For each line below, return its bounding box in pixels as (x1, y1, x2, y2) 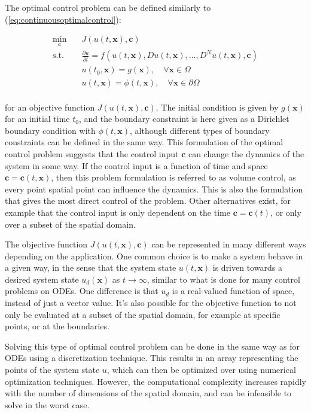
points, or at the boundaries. (5, 320, 109, 332)
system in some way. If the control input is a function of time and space (5, 159, 268, 172)
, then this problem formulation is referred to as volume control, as (51, 171, 296, 183)
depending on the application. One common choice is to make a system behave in (5, 249, 303, 262)
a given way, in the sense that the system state (5, 261, 176, 274)
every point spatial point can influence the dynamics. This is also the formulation (5, 182, 303, 195)
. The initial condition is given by (155, 100, 279, 113)
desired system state (5, 273, 79, 285)
